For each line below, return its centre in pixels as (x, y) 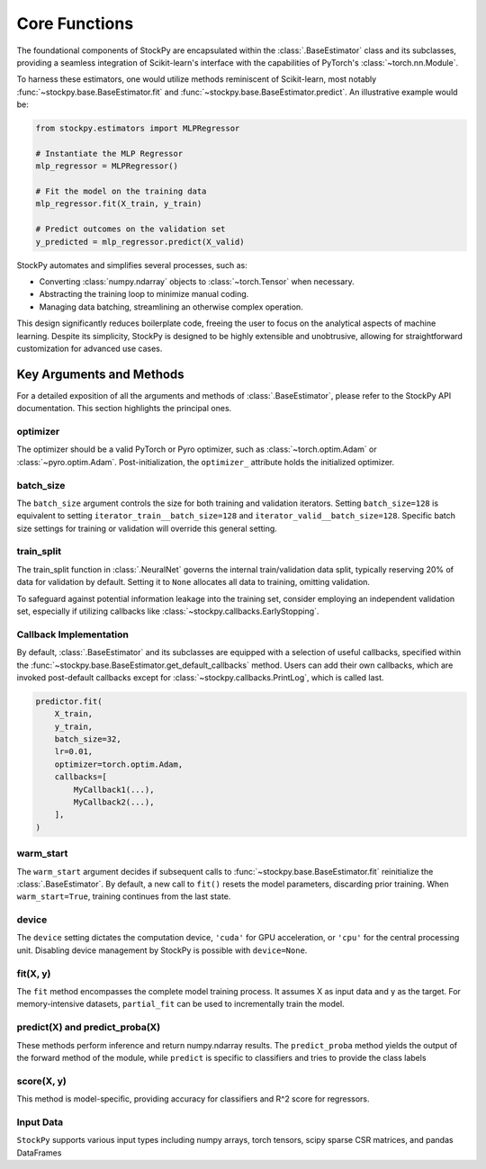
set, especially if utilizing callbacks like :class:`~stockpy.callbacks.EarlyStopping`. (168, 611)
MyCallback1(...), (114, 789)
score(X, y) (41, 1081)
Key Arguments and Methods (100, 374)
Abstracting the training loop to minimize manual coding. (144, 294)
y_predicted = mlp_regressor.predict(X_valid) (140, 242)
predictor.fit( (69, 701)
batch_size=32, (88, 739)
